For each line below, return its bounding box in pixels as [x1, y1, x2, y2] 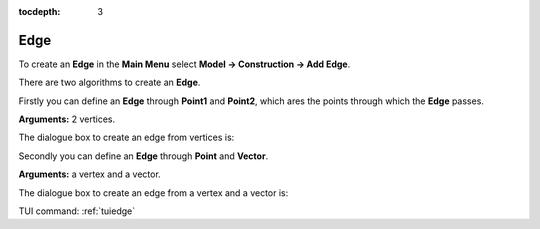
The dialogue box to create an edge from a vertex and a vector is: [18, 186, 289, 199]
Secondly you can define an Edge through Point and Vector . [18, 150, 269, 162]
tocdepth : [18, 6, 61, 17]
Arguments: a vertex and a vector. [18, 168, 162, 180]
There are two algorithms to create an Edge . [18, 76, 201, 89]
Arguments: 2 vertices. [18, 113, 115, 125]
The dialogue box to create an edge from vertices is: [18, 131, 235, 144]
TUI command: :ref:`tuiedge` [18, 205, 135, 217]
